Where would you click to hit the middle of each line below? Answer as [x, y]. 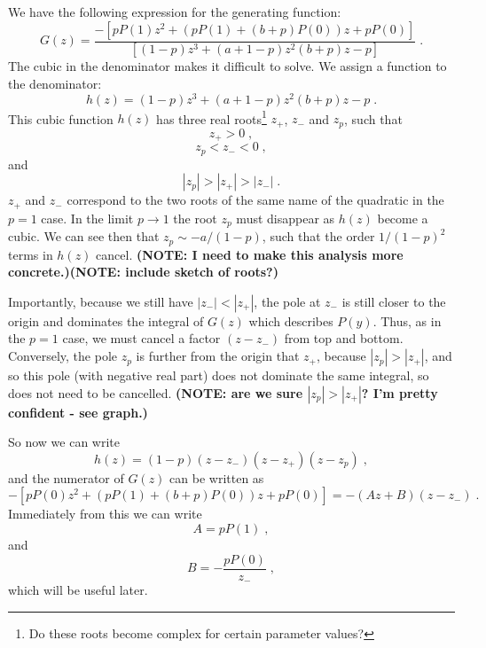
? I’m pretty [400, 392]
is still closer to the [394, 301]
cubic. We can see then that [84, 236]
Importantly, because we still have [101, 301]
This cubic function [61, 118]
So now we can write [64, 442]
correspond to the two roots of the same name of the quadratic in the [255, 200]
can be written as [217, 477]
